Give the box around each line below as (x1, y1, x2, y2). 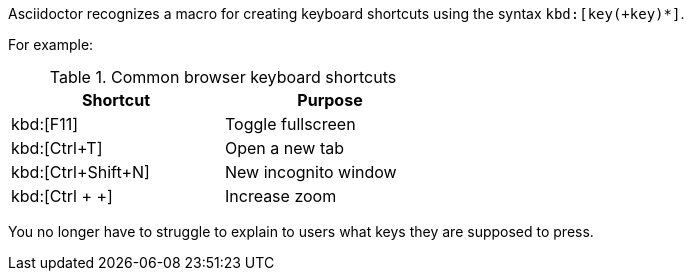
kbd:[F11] (11, 114, 79, 134)
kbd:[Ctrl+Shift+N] (11, 162, 150, 182)
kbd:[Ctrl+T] (11, 138, 103, 158)
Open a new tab (225, 138, 344, 158)
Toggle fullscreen (225, 114, 356, 134)
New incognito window (225, 162, 397, 182)
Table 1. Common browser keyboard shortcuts (49, 67, 397, 87)
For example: (8, 36, 94, 53)
